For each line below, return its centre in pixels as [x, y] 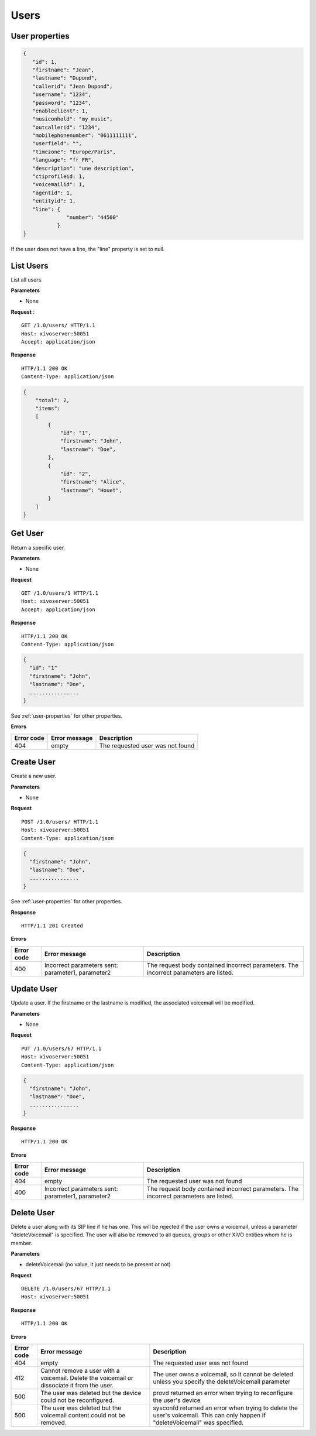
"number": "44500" [93, 217]
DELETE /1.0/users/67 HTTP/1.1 [66, 1289]
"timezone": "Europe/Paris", [74, 152]
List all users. [27, 280]
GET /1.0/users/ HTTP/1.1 [59, 325]
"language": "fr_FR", [63, 160]
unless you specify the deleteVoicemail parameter [222, 1382]
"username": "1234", [62, 95]
